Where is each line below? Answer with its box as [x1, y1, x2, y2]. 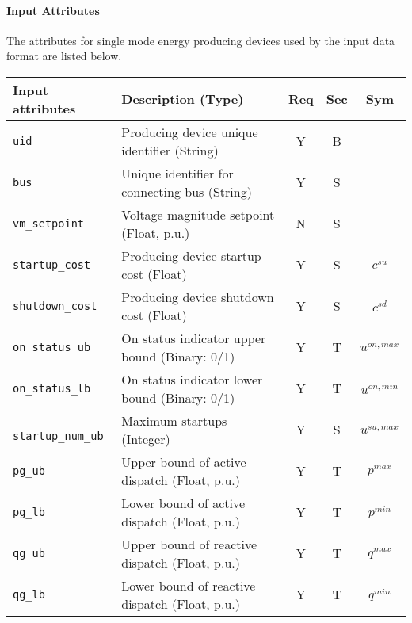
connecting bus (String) [121, 182, 252, 201]
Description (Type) [121, 90, 244, 109]
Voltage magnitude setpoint [121, 204, 275, 224]
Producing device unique [121, 122, 258, 141]
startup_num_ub [13, 429, 104, 442]
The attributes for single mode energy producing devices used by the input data [6, 32, 395, 48]
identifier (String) [121, 140, 219, 159]
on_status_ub [13, 340, 91, 354]
